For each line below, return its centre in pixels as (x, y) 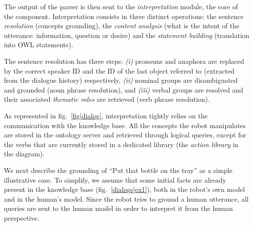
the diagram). (24, 154)
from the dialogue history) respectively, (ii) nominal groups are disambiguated (121, 80)
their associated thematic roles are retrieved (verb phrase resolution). (107, 99)
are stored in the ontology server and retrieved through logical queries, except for (125, 135)
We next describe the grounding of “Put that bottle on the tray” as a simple (118, 170)
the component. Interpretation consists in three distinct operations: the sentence (124, 16)
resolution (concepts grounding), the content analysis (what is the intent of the (122, 26)
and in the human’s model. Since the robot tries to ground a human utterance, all (126, 198)
